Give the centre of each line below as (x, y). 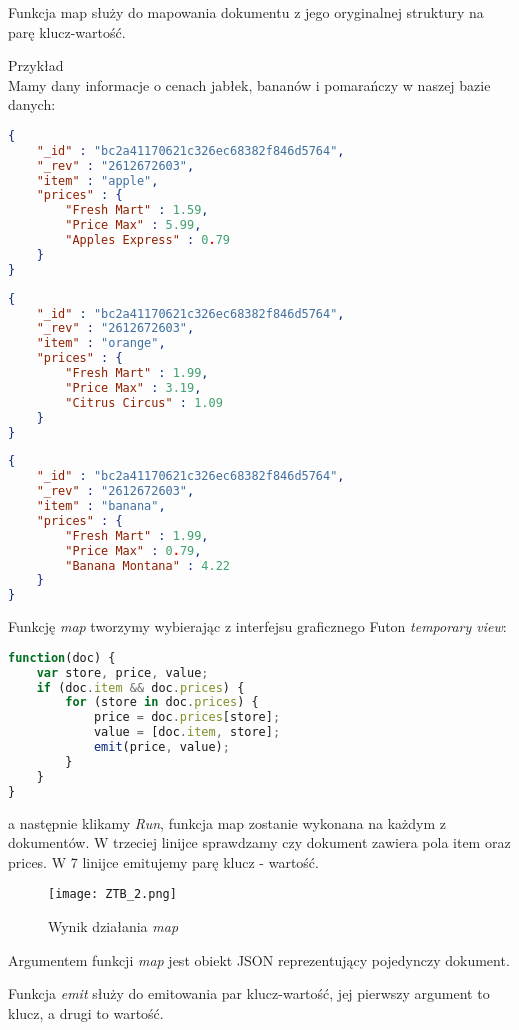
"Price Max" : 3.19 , (133, 387)
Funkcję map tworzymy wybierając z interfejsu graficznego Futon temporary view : (257, 626)
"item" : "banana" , (101, 506)
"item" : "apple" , (97, 180)
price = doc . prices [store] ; (187, 717)
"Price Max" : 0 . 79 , (133, 550)
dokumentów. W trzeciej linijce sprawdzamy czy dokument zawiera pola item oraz (259, 842)
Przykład (36, 65)
